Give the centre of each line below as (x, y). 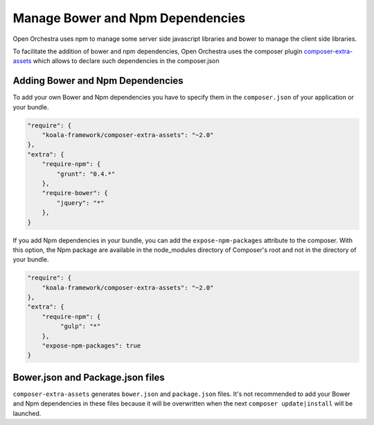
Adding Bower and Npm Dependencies (98, 81)
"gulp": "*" (80, 326)
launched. (27, 413)
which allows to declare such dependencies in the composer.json (126, 61)
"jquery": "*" (80, 203)
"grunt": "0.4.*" (86, 174)
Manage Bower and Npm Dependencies (129, 18)
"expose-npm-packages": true (91, 346)
